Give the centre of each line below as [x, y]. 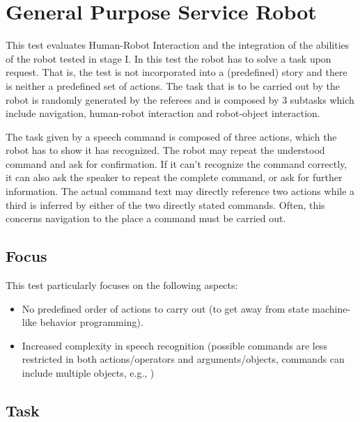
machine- [331, 308]
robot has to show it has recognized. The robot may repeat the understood [165, 150]
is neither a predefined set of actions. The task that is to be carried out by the [173, 85]
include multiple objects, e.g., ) [88, 373]
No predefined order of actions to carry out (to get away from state [165, 308]
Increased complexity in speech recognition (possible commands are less [174, 345]
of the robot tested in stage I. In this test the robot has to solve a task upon [169, 58]
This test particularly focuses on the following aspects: [122, 285]
